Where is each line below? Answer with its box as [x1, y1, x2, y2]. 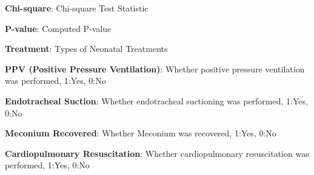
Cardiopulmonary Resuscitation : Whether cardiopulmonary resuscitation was [5, 147, 309, 159]
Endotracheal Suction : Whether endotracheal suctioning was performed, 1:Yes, [5, 94, 308, 107]
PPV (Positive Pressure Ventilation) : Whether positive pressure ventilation [5, 62, 305, 75]
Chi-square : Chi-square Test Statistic [5, 2, 149, 14]
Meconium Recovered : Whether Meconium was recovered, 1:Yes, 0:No [5, 127, 276, 139]
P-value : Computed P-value [5, 22, 112, 34]
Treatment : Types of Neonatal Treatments [5, 42, 168, 55]
